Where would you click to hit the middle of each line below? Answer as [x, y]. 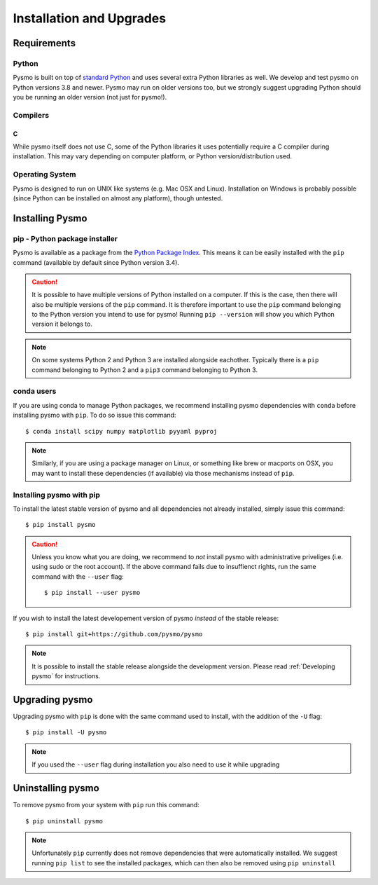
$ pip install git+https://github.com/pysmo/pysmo [114, 634]
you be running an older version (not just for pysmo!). [90, 97]
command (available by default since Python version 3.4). [96, 262]
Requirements [44, 43]
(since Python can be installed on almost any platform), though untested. [118, 198]
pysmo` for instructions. [66, 676]
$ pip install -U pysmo [66, 733]
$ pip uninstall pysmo [64, 821]
